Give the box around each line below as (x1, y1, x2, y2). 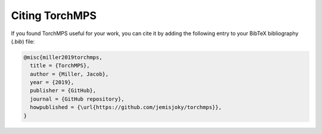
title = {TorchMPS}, (30, 63, 90, 69)
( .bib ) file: (11, 38, 35, 45)
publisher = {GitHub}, (30, 87, 97, 94)
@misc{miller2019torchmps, (23, 54, 103, 61)
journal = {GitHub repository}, (30, 95, 125, 102)
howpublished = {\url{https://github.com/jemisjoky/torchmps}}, (30, 104, 222, 111)
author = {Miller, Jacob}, (30, 70, 109, 77)
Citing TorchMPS (11, 9, 97, 22)
